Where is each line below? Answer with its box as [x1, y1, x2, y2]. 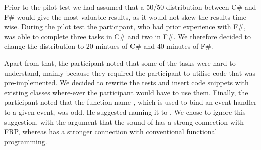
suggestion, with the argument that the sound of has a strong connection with [4, 116, 244, 127]
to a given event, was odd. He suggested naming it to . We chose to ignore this [4, 106, 246, 117]
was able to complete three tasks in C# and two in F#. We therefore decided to [4, 31, 251, 41]
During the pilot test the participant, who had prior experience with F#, [21, 21, 246, 32]
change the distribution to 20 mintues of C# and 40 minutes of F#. [4, 41, 213, 51]
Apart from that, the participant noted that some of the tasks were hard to [4, 57, 236, 68]
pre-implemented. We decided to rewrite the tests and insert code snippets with [4, 77, 249, 88]
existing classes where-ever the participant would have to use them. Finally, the [4, 87, 248, 97]
